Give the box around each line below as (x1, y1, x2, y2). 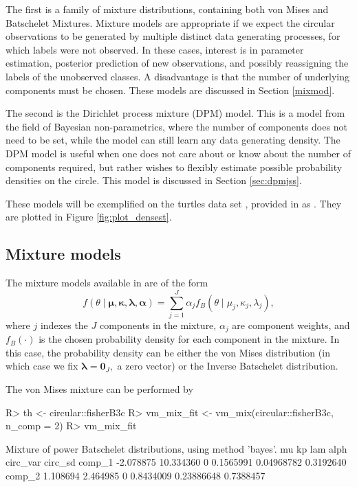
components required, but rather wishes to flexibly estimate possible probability (6, 159, 343, 174)
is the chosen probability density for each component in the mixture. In (39, 332, 340, 346)
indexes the (40, 317, 88, 332)
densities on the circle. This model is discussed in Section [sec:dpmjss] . (6, 173, 302, 188)
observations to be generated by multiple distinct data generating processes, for (6, 29, 340, 43)
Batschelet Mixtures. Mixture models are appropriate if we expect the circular (6, 15, 335, 30)
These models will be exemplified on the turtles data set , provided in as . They (6, 196, 342, 210)
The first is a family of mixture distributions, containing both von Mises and (6, 2, 329, 16)
